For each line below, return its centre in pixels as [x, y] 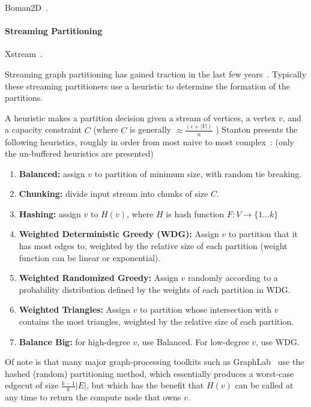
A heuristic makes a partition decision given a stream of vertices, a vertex [140, 117]
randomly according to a [233, 278]
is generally [150, 129]
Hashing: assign [50, 213]
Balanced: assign [52, 173]
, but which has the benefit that [145, 385]
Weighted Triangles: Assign [74, 309]
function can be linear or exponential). [90, 257]
